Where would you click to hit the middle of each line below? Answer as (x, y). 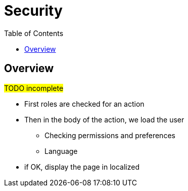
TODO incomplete (34, 88)
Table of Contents (34, 33)
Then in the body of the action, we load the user (104, 119)
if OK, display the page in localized (82, 167)
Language (61, 151)
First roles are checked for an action (84, 104)
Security (33, 11)
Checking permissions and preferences (110, 135)
